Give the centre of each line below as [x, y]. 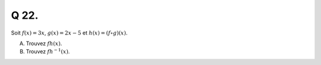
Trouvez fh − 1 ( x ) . [48, 51]
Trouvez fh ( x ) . [44, 43]
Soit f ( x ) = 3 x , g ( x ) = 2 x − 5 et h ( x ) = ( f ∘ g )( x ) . [69, 33]
